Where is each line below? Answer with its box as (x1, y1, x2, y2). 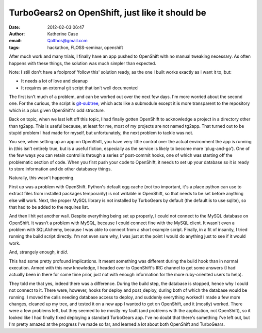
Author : (9, 31, 25, 36)
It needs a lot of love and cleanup (21, 78, 88, 84)
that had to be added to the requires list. (9, 204, 89, 210)
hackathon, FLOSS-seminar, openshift (47, 44, 123, 50)
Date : (9, 24, 20, 30)
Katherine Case (47, 31, 79, 36)
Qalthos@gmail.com (47, 38, 88, 44)
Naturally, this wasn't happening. (9, 175, 75, 181)
